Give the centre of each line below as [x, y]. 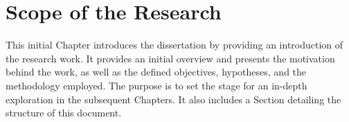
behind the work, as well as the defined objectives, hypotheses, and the [156, 72]
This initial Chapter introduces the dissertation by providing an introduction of [174, 45]
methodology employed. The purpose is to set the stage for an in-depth [156, 85]
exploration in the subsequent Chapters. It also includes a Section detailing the [173, 99]
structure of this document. [64, 113]
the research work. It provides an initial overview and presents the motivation [170, 58]
